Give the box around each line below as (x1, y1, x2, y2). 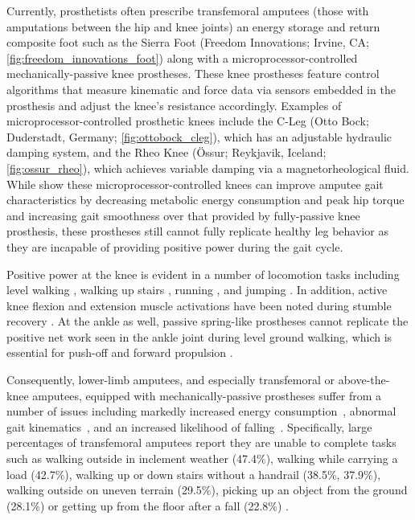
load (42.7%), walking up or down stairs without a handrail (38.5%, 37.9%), (6, 465, 381, 482)
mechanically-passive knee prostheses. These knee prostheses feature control (6, 65, 380, 82)
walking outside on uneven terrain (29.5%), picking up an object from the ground (6, 481, 408, 498)
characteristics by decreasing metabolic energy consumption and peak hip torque (6, 191, 405, 208)
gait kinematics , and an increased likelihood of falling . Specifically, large (6, 418, 372, 435)
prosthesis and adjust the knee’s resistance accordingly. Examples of (6, 96, 342, 113)
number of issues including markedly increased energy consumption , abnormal (6, 403, 397, 420)
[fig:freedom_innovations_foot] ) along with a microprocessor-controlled (6, 49, 358, 66)
